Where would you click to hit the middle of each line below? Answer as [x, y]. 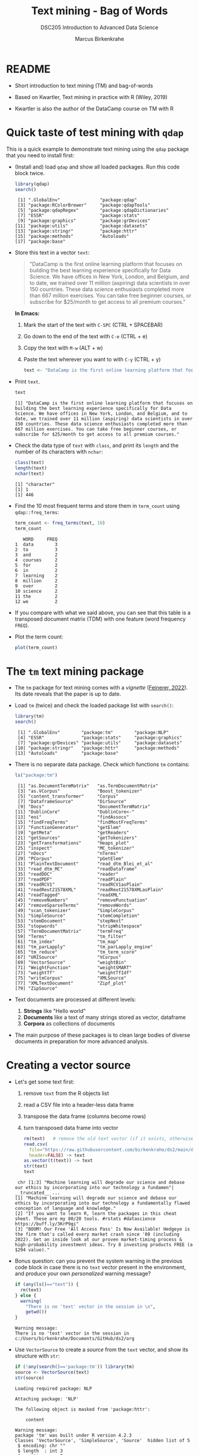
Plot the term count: [39, 637]
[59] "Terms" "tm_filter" [70, 936]
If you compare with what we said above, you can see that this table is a [102, 612]
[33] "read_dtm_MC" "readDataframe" [76, 869]
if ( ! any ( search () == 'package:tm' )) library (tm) [75, 1367]
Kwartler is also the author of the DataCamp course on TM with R [94, 109]
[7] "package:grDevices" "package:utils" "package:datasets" [100, 743]
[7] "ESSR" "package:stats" [79, 216]
